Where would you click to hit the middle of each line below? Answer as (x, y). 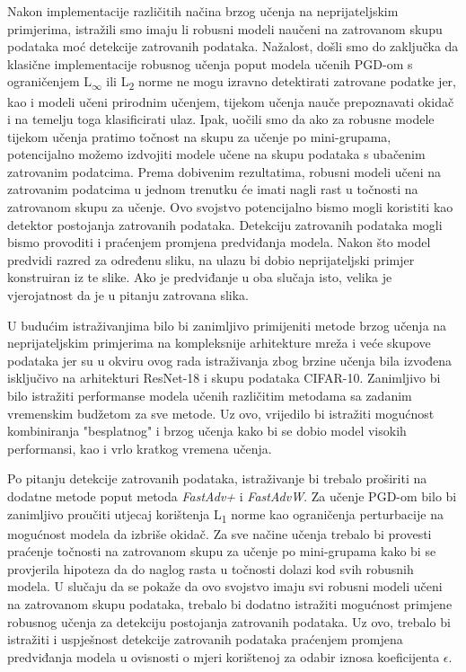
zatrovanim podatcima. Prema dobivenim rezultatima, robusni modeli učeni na (224, 171)
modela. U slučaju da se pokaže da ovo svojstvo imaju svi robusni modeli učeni (225, 586)
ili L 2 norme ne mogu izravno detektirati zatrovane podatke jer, (281, 83)
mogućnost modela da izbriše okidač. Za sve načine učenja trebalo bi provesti (220, 533)
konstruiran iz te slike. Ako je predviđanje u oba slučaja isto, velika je (200, 277)
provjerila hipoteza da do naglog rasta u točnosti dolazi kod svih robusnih (211, 568)
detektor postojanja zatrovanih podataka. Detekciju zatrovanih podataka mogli (225, 224)
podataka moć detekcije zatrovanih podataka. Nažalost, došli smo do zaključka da (233, 46)
